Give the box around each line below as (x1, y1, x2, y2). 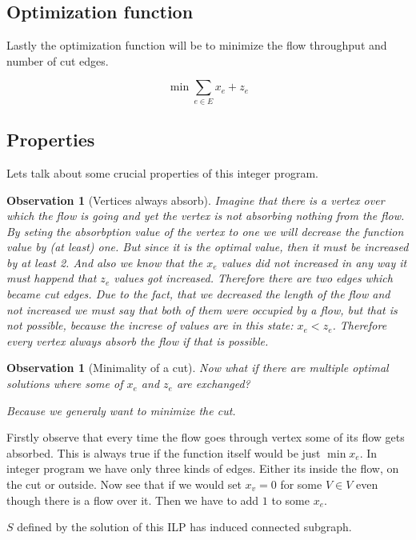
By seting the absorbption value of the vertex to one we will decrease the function (6, 222, 404, 239)
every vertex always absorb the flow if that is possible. (6, 332, 269, 349)
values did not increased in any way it (221, 254, 407, 270)
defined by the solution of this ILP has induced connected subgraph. (17, 518, 352, 535)
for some (280, 476, 322, 493)
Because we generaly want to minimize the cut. (6, 402, 236, 418)
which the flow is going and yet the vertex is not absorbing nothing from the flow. (6, 207, 405, 224)
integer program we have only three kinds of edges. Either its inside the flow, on (6, 460, 399, 477)
